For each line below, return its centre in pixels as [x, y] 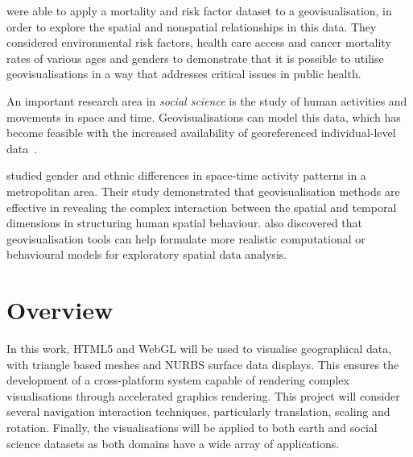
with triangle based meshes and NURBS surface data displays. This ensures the [203, 364]
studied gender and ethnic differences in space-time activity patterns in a [186, 175]
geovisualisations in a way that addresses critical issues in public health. [184, 74]
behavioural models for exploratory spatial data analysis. [147, 254]
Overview [60, 310]
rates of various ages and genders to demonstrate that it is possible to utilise [195, 58]
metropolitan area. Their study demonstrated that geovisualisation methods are [203, 191]
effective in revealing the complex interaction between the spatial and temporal [202, 207]
